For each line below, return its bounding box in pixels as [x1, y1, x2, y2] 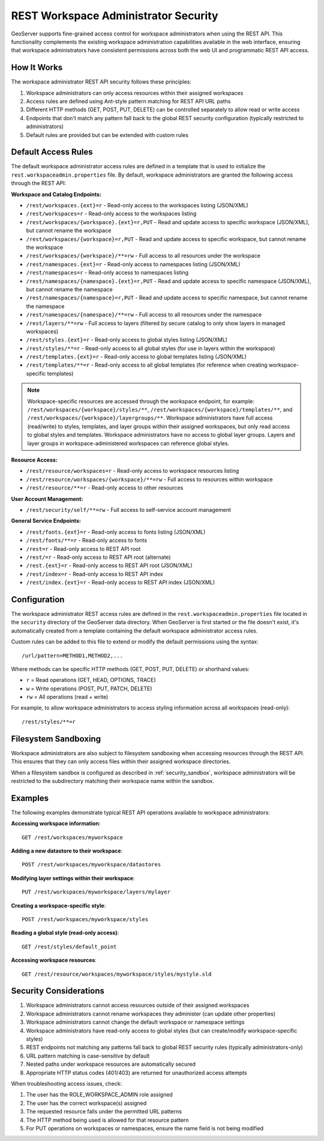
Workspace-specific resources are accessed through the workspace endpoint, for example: [27, 397, 254, 405]
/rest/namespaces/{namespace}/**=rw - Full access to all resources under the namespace [26, 311, 262, 318]
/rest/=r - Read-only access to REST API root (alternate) [26, 553, 171, 561]
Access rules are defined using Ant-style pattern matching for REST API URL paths [26, 98, 231, 105]
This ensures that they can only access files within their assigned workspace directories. [11, 758, 231, 765]
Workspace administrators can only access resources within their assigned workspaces [26, 89, 244, 96]
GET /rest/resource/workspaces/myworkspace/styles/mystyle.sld [22, 970, 212, 978]
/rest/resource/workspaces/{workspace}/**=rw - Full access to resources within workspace [26, 475, 273, 483]
